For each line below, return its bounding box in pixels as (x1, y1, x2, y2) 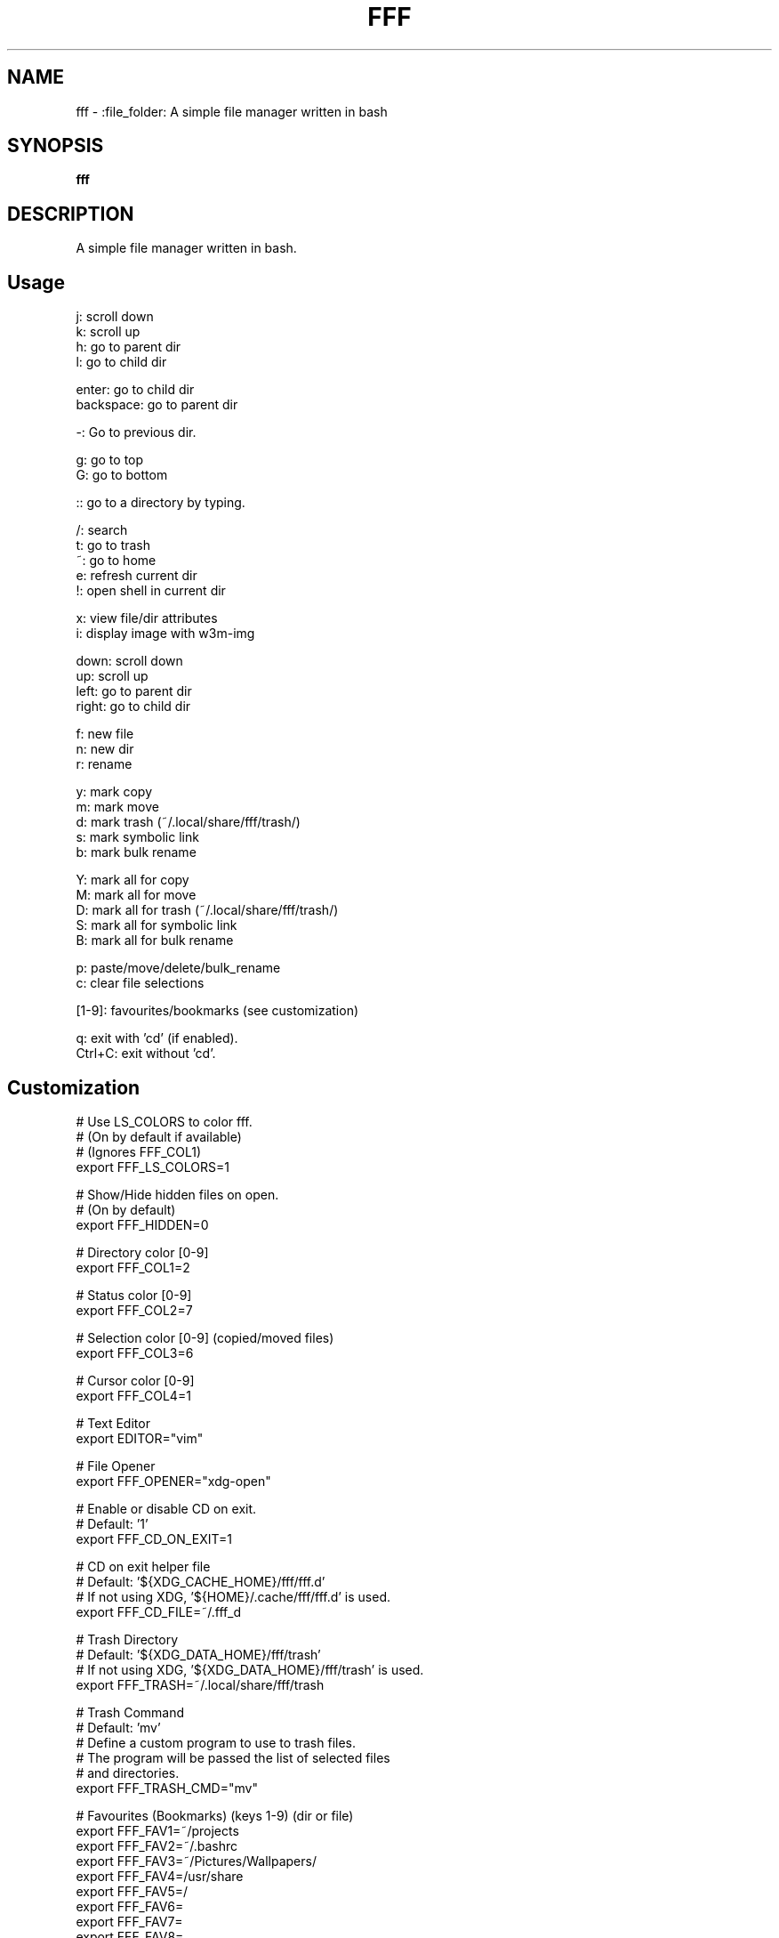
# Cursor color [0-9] (76, 1372, 195, 1388)
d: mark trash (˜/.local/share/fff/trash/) (76, 814, 301, 830)
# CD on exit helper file (76, 1558, 211, 1574)
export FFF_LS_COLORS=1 (76, 1159, 229, 1175)
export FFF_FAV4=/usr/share (76, 1868, 244, 1884)
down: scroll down (76, 653, 183, 669)
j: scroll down (76, 309, 154, 325)
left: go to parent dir (76, 683, 192, 699)
